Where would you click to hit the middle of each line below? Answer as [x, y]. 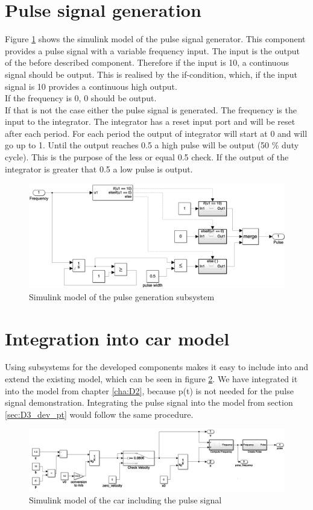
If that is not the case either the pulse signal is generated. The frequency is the [151, 109]
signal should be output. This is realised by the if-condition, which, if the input [151, 74]
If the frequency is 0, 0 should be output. [81, 98]
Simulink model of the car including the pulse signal [125, 500]
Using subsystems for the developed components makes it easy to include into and [157, 367]
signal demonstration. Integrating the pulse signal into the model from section [149, 402]
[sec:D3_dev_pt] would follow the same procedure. [99, 414]
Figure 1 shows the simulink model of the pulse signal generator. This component [155, 39]
